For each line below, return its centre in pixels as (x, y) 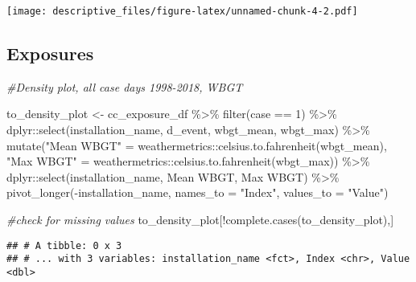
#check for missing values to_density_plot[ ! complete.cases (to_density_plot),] (200, 220)
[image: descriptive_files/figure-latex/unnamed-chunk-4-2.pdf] (182, 11)
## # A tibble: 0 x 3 (64, 245)
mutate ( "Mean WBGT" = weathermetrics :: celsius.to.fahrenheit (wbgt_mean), (197, 145)
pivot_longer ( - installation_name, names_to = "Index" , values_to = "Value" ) (198, 192)
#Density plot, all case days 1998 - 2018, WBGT (125, 86)
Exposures (50, 53)
